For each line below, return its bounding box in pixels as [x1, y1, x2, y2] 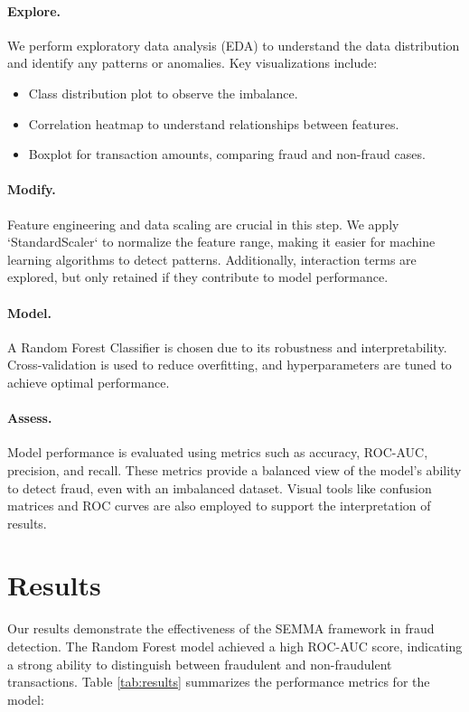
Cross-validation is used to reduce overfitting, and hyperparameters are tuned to [7, 355, 452, 374]
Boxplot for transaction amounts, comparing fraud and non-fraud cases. [28, 145, 426, 164]
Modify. [7, 180, 56, 199]
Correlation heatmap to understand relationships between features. [28, 114, 399, 133]
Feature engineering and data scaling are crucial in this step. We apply [7, 214, 399, 233]
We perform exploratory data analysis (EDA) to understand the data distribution [7, 35, 460, 54]
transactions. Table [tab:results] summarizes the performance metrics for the [7, 672, 430, 691]
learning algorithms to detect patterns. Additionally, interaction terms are [7, 249, 417, 268]
